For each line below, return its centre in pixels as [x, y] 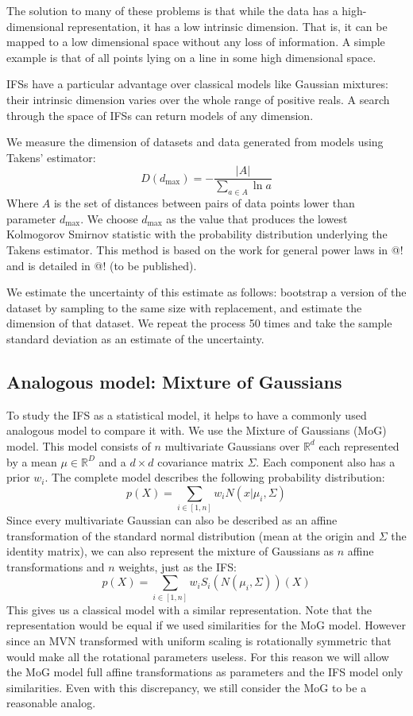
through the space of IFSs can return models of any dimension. [160, 115]
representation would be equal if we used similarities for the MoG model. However [206, 625]
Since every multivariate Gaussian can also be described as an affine [172, 520]
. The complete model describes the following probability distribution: [215, 477]
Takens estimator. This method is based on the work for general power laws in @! [205, 249]
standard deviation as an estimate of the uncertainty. [135, 338]
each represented [359, 445]
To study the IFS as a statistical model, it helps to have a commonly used [187, 414]
